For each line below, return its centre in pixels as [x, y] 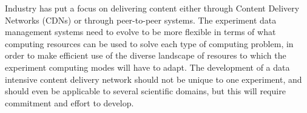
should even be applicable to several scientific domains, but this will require [145, 91]
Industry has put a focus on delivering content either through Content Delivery [152, 8]
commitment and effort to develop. [69, 102]
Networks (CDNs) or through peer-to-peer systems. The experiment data [141, 20]
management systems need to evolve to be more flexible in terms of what [140, 32]
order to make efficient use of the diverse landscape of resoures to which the [146, 55]
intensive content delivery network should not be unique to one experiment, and [153, 79]
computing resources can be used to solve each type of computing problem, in [149, 43]
